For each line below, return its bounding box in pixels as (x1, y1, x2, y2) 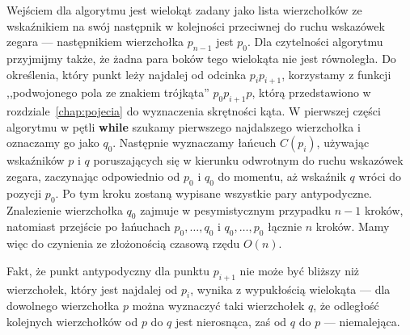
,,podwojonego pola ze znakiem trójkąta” (6, 84, 209, 101)
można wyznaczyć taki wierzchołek (132, 297, 305, 314)
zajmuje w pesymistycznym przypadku (140, 201, 332, 218)
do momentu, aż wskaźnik (218, 167, 346, 184)
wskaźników (6, 152, 65, 169)
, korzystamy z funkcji (281, 65, 391, 82)
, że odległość (313, 297, 379, 314)
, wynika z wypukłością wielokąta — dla (190, 280, 391, 297)
